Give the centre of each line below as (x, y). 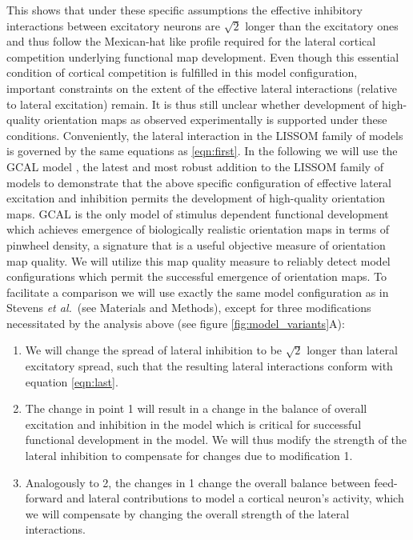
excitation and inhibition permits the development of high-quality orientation (196, 198)
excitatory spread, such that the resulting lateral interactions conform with (209, 366)
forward (44, 498)
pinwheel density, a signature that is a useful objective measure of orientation (196, 244)
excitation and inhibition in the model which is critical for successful (193, 424)
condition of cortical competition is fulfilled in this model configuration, (182, 72)
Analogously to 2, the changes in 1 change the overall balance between (198, 482)
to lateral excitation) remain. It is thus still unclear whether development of (192, 104)
